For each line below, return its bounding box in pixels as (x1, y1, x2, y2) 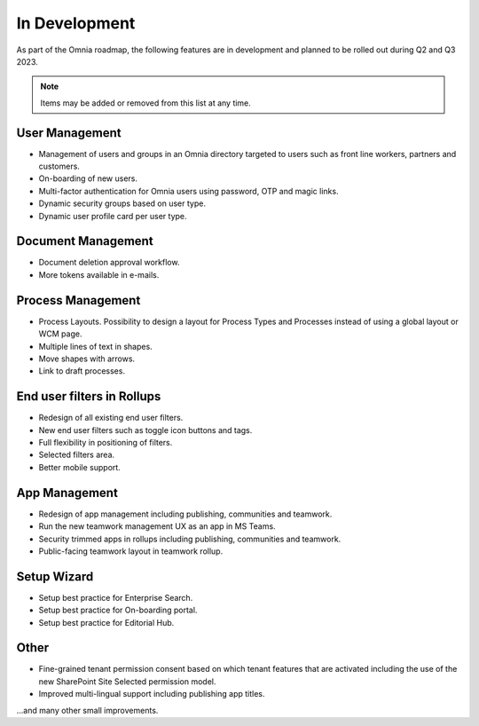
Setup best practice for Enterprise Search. (38, 592, 193, 603)
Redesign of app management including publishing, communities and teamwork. (38, 509, 333, 519)
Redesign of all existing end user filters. (38, 413, 184, 423)
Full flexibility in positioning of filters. (38, 438, 173, 448)
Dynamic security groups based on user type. (38, 198, 206, 209)
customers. (38, 161, 80, 172)
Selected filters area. (38, 449, 115, 461)
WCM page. (38, 328, 82, 339)
